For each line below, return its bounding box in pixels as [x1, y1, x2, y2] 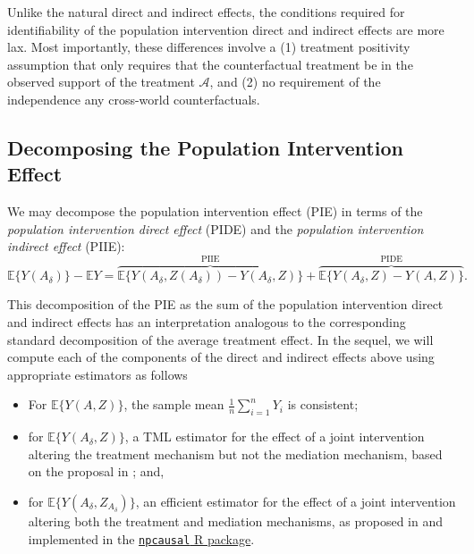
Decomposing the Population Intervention [7, 133, 403, 161]
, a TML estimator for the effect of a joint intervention [124, 427, 425, 446]
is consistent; [287, 395, 359, 414]
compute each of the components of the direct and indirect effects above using [7, 348, 435, 366]
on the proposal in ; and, [28, 462, 165, 481]
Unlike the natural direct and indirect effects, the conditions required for [7, 3, 405, 21]
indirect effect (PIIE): [7, 237, 125, 256]
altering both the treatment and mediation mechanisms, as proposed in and [28, 511, 444, 530]
